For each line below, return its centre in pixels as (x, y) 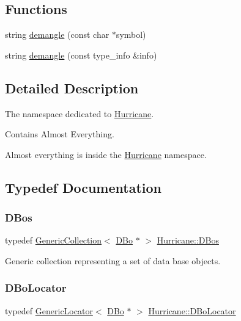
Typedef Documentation (83, 187)
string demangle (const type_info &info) (81, 55)
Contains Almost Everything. (60, 134)
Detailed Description (72, 88)
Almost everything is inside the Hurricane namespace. (106, 154)
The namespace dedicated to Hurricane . (80, 113)
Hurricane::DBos (188, 240)
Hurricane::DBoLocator (192, 310)
